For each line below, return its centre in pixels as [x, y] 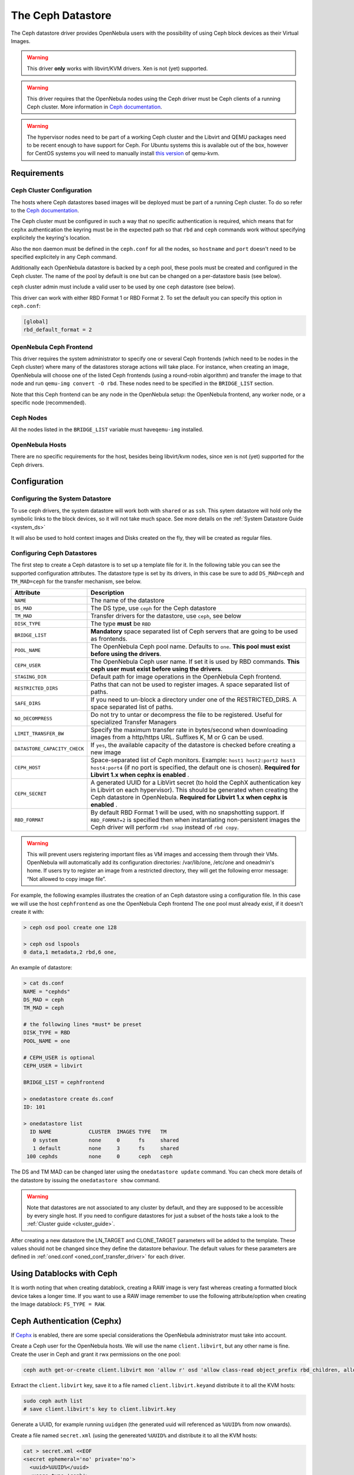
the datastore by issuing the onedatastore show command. [86, 1180]
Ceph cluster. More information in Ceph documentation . [94, 107]
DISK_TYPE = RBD [47, 1033]
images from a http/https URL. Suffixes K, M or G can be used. [177, 737]
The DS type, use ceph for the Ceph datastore [153, 608]
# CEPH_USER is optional [59, 1057]
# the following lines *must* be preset [82, 1025]
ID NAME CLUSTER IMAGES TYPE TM [98, 1132]
